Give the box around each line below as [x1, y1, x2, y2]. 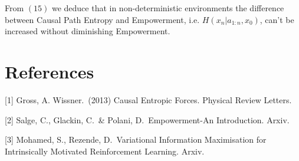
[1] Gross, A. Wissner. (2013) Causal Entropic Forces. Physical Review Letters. [5, 93, 292, 106]
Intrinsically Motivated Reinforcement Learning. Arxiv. [5, 144, 205, 157]
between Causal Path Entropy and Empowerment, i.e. [5, 13, 200, 25]
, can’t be [259, 13, 294, 25]
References [5, 59, 94, 83]
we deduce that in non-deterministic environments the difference [51, 2, 284, 14]
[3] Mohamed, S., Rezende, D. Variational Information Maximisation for [5, 133, 267, 146]
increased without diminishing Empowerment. [5, 25, 170, 37]
